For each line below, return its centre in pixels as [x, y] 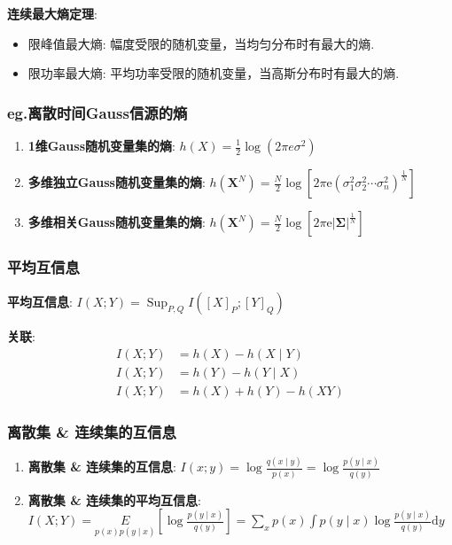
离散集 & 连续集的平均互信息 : [114, 499]
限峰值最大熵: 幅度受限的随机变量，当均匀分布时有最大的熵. [201, 43]
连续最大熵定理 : [52, 13]
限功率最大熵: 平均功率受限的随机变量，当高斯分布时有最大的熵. [214, 73]
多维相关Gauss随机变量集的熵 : [117, 222]
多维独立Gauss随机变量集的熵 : [117, 182]
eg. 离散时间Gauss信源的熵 [97, 112]
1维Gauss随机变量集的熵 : [101, 145]
